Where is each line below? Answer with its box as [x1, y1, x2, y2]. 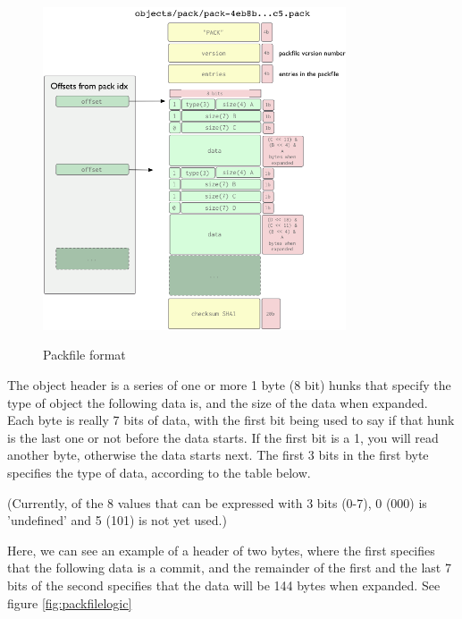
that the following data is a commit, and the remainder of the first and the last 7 [7, 558, 451, 577]
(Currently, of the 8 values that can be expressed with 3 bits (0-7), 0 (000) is [7, 493, 427, 512]
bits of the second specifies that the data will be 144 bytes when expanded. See [7, 575, 441, 594]
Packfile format [43, 345, 126, 364]
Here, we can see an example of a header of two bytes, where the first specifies [7, 540, 435, 559]
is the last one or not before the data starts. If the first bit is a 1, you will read [7, 428, 439, 446]
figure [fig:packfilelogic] [7, 593, 132, 612]
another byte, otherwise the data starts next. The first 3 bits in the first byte [7, 445, 429, 464]
